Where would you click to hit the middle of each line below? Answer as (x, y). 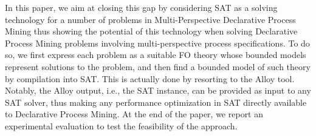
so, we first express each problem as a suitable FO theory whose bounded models (156, 55)
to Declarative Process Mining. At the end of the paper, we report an (134, 114)
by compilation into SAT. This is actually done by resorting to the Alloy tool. (150, 78)
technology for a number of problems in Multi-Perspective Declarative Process (150, 19)
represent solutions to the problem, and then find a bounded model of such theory (158, 66)
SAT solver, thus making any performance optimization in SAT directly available (156, 102)
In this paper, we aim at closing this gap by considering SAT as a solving (141, 7)
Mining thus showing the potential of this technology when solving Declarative (151, 31)
